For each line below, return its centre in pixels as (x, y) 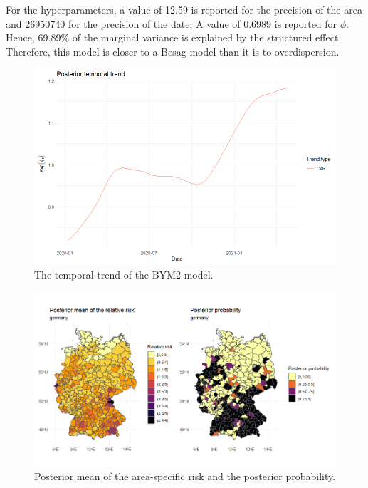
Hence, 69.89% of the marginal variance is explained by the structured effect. (174, 37)
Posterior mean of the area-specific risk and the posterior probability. (185, 476)
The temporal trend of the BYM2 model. (124, 274)
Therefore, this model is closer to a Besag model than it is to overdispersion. (173, 51)
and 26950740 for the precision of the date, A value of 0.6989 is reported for (172, 23)
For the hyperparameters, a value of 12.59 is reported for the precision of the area (184, 9)
